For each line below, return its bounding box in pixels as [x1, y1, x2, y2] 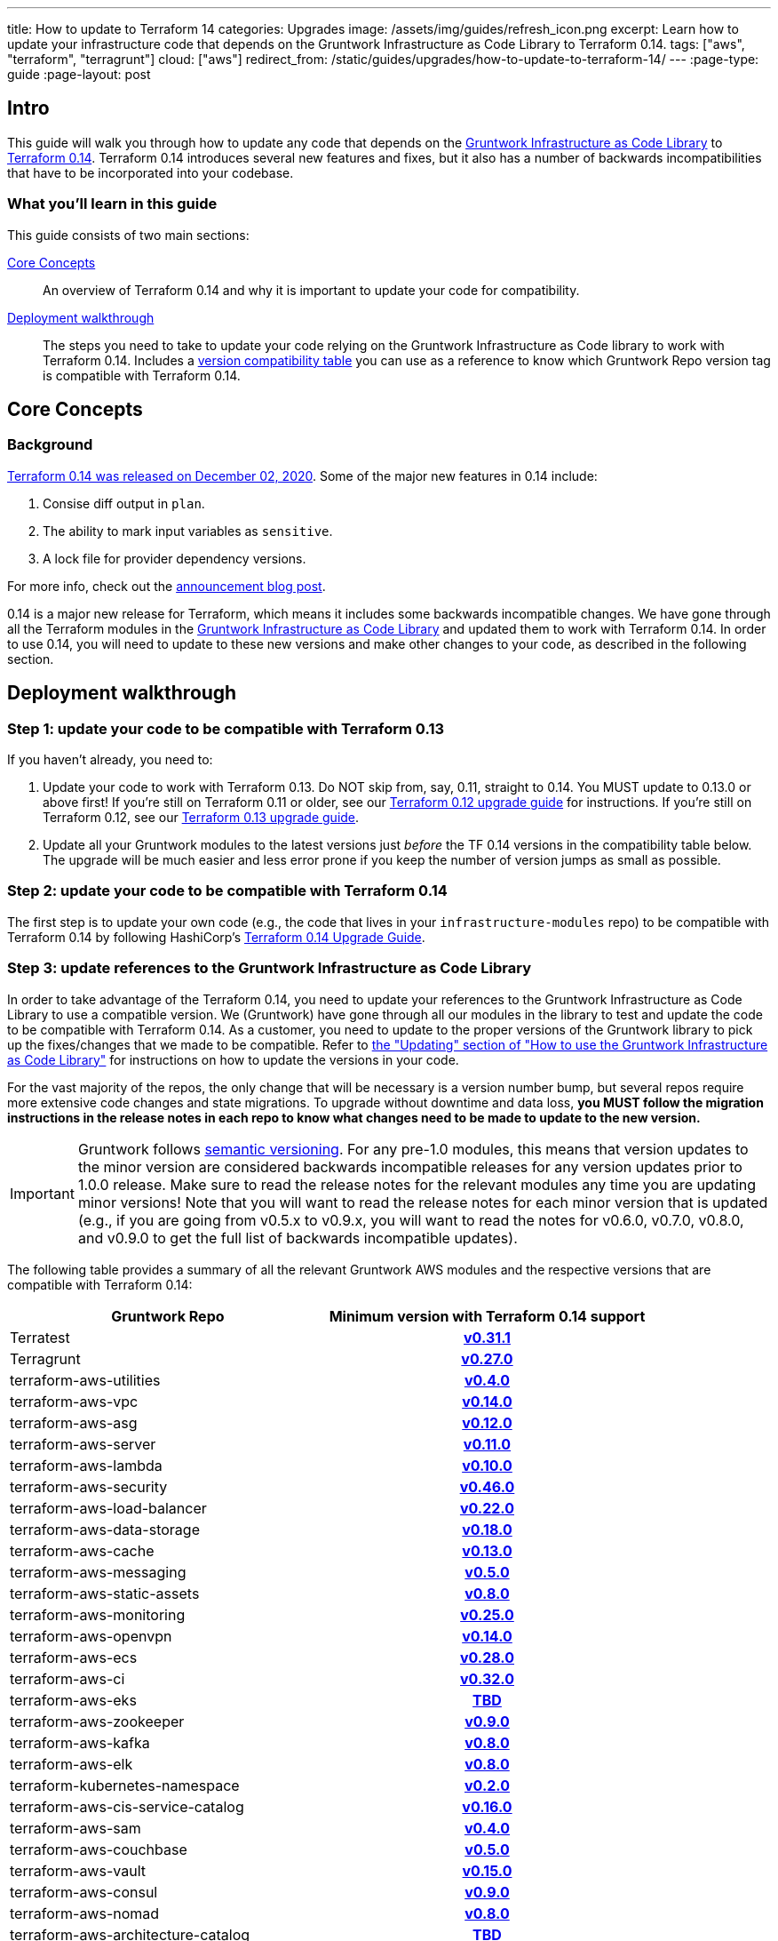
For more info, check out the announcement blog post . [7, 578, 326, 594]
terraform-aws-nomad [10, 1904, 160, 1922]
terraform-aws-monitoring [10, 1605, 186, 1624]
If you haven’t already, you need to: [7, 752, 213, 768]
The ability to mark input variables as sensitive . [43, 523, 333, 539]
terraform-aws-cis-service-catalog [10, 1797, 244, 1816]
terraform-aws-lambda [10, 1456, 163, 1474]
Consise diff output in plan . [43, 495, 205, 511]
